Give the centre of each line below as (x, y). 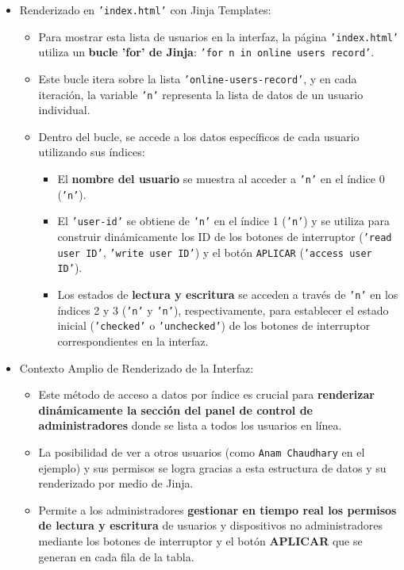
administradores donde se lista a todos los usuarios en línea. (190, 425)
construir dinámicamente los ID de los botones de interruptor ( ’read (225, 237)
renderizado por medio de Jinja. (116, 483)
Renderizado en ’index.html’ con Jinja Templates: (145, 10)
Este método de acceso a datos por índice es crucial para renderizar (206, 394)
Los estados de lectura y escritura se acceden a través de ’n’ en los (228, 294)
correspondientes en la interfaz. (133, 340)
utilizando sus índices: (92, 152)
